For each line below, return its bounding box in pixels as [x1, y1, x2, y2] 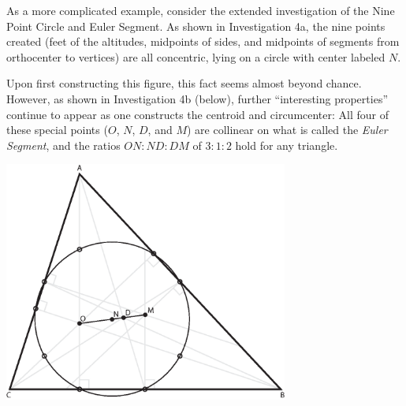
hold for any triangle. [235, 136, 338, 153]
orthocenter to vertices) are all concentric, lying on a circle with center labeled [6, 48, 386, 65]
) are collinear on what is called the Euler [187, 121, 388, 138]
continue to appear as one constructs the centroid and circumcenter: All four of [6, 106, 389, 122]
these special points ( [6, 121, 108, 138]
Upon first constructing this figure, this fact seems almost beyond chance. [6, 75, 362, 91]
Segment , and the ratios [6, 136, 121, 153]
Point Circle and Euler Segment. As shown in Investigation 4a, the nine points [6, 17, 386, 34]
